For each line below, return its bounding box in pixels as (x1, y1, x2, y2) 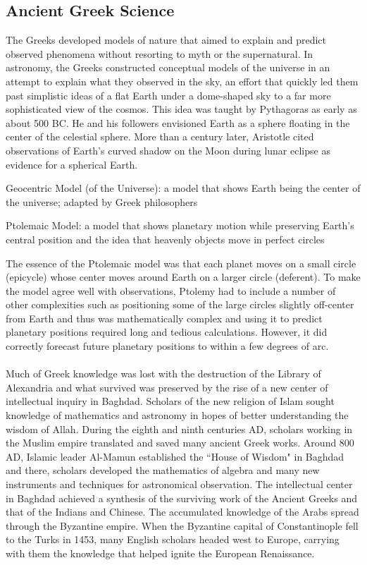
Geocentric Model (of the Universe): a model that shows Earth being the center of (6, 181, 361, 195)
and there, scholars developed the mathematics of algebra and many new (6, 463, 320, 478)
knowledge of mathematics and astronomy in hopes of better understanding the (6, 408, 349, 423)
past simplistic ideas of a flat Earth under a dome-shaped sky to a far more (6, 87, 331, 102)
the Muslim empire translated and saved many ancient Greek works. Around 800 (6, 435, 354, 450)
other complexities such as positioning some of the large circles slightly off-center (6, 297, 354, 312)
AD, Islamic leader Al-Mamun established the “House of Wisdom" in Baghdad (6, 449, 344, 463)
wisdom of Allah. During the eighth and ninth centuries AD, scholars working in (6, 421, 353, 436)
